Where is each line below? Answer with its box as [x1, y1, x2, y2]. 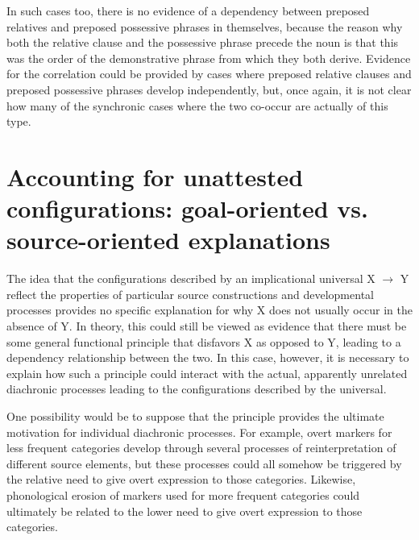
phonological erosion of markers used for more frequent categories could [6, 486, 360, 503]
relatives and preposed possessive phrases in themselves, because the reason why [6, 18, 403, 35]
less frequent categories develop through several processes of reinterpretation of [6, 439, 396, 456]
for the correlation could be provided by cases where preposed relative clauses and [6, 65, 412, 82]
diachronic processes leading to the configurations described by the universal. [6, 380, 387, 397]
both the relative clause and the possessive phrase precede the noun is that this [6, 34, 399, 51]
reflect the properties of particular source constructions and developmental [6, 285, 374, 302]
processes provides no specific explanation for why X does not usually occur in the [6, 301, 413, 318]
